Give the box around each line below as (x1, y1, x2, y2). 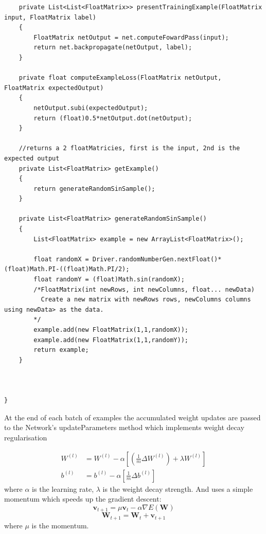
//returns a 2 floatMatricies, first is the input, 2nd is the (19, 145, 240, 152)
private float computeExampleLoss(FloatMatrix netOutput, (19, 74, 222, 82)
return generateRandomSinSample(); (33, 185, 155, 192)
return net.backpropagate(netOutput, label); (33, 44, 192, 51)
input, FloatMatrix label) (4, 13, 96, 21)
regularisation (4, 432, 47, 442)
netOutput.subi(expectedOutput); (33, 104, 148, 112)
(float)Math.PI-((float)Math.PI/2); (4, 265, 130, 273)
